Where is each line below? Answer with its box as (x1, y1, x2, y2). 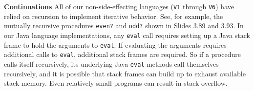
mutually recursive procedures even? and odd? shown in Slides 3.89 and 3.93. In (4, 20, 244, 31)
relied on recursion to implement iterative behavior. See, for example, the (4, 11, 223, 21)
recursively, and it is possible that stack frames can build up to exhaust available (4, 68, 246, 78)
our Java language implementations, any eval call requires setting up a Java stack (4, 30, 250, 40)
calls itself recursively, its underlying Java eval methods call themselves (4, 58, 219, 69)
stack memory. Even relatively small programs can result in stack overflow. (4, 78, 228, 88)
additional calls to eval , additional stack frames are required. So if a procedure (4, 49, 241, 59)
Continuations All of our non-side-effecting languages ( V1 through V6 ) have (4, 1, 234, 11)
